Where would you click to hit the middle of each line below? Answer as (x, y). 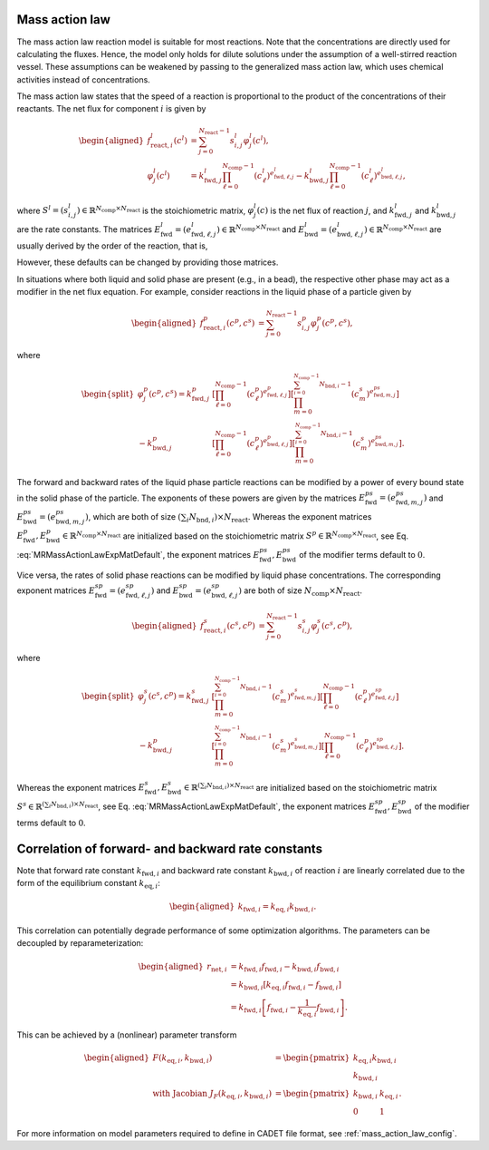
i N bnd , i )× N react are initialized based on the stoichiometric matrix (321, 787)
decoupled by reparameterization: (80, 943)
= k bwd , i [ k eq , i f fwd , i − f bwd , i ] (286, 986)
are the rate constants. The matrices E (89, 229)
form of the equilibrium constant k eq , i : (88, 884)
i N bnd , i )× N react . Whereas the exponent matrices (279, 517)
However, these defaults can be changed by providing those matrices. (148, 262)
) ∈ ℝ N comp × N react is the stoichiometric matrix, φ (166, 210)
